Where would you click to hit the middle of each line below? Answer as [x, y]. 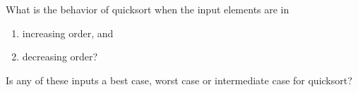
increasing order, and [68, 33]
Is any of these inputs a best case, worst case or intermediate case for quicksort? [179, 80]
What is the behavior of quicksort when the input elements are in [148, 9]
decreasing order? [60, 57]
